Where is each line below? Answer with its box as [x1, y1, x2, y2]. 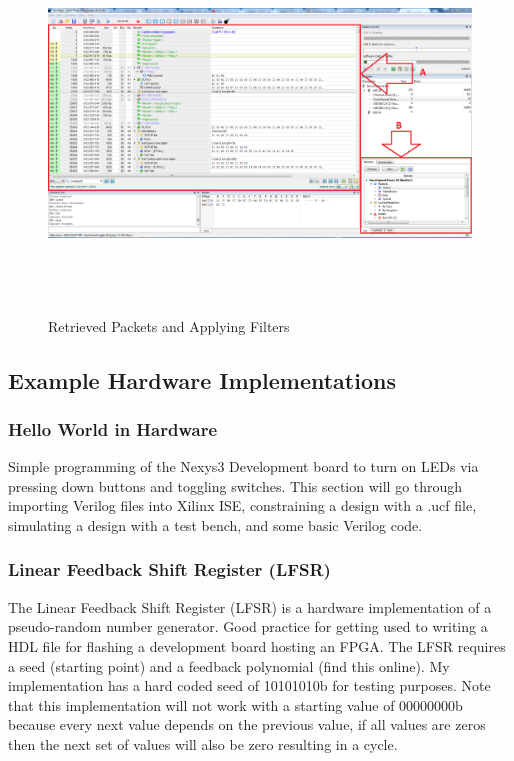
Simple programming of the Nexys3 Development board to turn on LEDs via [8, 456, 479, 477]
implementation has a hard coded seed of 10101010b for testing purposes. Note [8, 675, 491, 696]
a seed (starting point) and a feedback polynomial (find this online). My [8, 655, 450, 676]
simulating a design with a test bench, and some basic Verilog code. [8, 514, 423, 535]
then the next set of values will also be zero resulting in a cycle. [8, 733, 398, 754]
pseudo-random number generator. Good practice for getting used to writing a [8, 616, 488, 637]
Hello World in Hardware [8, 416, 218, 441]
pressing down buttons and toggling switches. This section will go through [8, 475, 463, 496]
